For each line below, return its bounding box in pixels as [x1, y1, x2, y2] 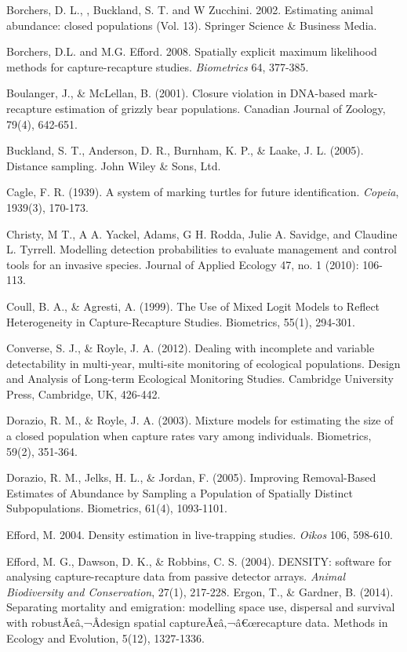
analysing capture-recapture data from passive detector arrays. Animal [6, 568, 345, 585]
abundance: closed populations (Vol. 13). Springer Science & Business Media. [6, 16, 377, 33]
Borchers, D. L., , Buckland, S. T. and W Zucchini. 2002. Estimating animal [6, 2, 373, 17]
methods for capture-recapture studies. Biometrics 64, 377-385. [6, 58, 309, 75]
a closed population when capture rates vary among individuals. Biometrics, [6, 428, 372, 444]
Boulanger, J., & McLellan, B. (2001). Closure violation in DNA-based [6, 85, 346, 101]
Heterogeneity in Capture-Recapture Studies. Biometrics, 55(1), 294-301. [6, 313, 355, 330]
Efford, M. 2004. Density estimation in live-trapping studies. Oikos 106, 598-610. [6, 526, 393, 543]
